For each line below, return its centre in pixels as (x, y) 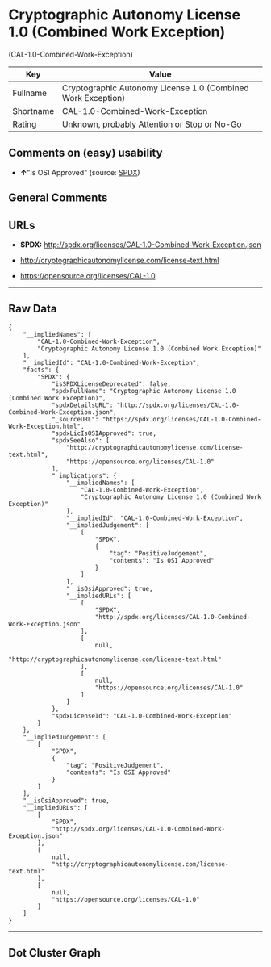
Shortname (33, 111)
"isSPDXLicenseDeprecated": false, (111, 384)
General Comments (58, 198)
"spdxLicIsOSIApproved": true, (104, 433)
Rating (25, 124)
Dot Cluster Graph (54, 953)
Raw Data (33, 309)
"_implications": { (84, 475)
